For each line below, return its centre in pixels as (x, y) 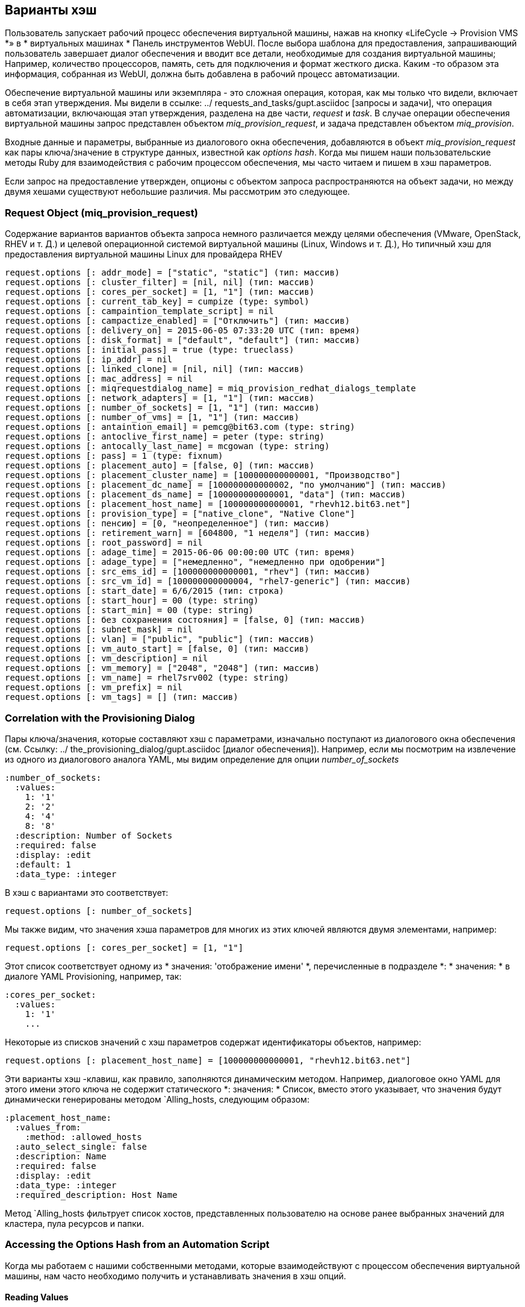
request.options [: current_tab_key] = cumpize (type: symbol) (157, 302)
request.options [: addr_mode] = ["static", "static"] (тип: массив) (172, 273)
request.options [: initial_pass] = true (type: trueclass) (150, 350)
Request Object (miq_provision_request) (101, 213)
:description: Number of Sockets (94, 835)
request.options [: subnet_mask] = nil (99, 630)
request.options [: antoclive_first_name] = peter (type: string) (165, 437)
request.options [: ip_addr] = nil (89, 360)
